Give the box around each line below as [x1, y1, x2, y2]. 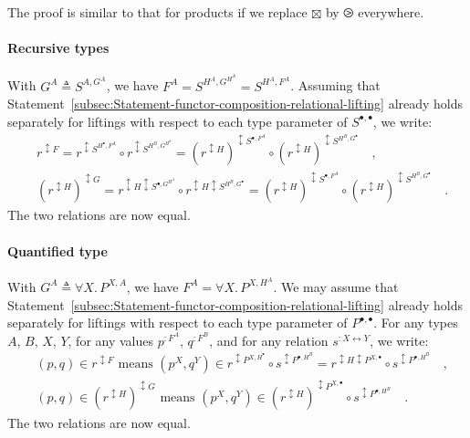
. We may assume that [273, 276, 399, 296]
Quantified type [7, 241, 108, 260]
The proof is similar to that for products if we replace [7, 3, 308, 21]
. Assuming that [290, 76, 381, 95]
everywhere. [358, 3, 424, 21]
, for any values [68, 330, 154, 349]
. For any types [373, 313, 458, 332]
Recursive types [7, 38, 110, 57]
